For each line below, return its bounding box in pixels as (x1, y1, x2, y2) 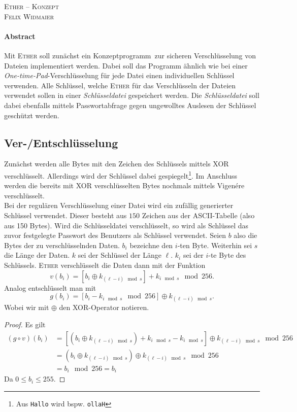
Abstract (4, 30, 36, 41)
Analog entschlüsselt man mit (4, 282, 96, 293)
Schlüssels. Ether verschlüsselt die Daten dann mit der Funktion (4, 259, 206, 270)
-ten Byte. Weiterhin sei (177, 239, 252, 250)
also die (234, 230, 257, 241)
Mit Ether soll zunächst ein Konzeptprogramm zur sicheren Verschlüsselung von (4, 50, 256, 60)
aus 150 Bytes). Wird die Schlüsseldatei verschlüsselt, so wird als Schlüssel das (4, 220, 249, 230)
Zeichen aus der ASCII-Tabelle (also (142, 210, 255, 220)
